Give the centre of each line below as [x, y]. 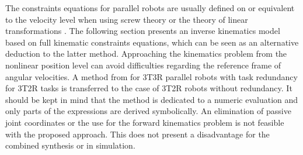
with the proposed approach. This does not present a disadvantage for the [137, 134]
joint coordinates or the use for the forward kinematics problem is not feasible [145, 122]
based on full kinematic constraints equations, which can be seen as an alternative [152, 42]
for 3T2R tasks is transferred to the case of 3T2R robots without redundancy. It [149, 88]
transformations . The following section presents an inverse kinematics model [143, 31]
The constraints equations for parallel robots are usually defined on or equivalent [150, 8]
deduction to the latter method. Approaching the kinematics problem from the [146, 54]
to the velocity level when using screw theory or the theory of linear [127, 19]
